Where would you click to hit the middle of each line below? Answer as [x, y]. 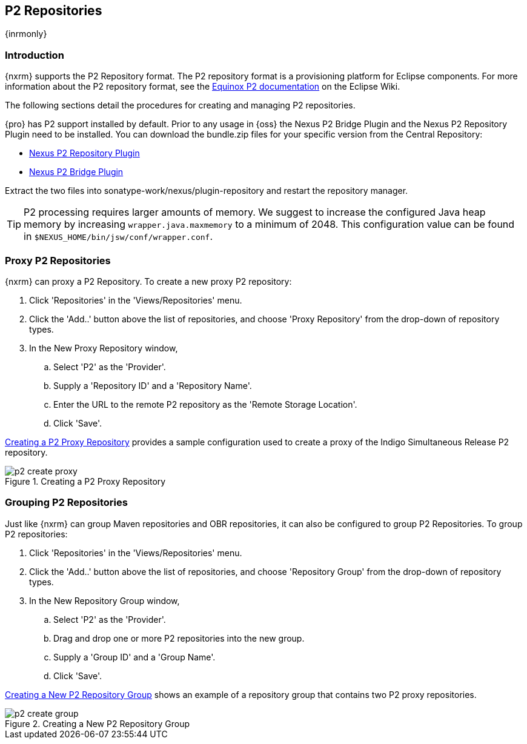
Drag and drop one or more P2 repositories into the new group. [179, 638]
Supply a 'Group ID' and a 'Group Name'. [134, 657]
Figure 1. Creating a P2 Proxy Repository [85, 481]
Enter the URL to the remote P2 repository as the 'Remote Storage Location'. [205, 404]
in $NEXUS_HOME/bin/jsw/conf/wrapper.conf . [118, 237]
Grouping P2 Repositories [66, 503]
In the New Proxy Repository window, [104, 348]
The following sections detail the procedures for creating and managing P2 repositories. [180, 105]
